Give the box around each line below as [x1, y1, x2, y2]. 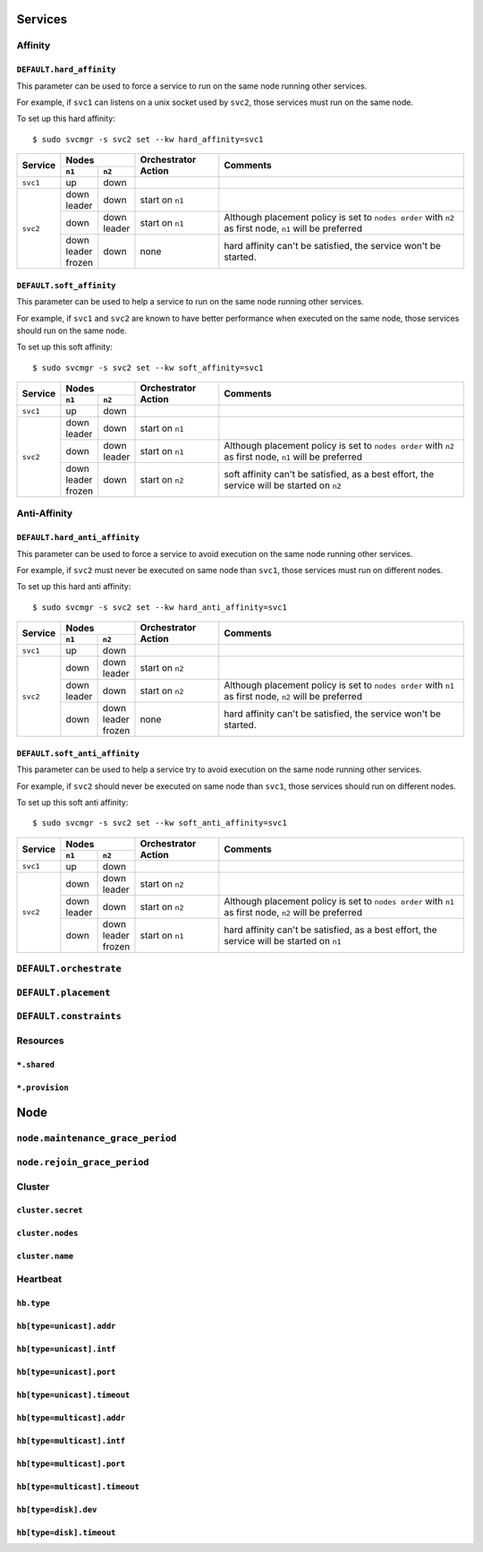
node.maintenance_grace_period [16, 1133, 177, 1145]
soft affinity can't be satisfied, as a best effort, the [224, 468, 435, 481]
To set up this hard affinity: [16, 113, 115, 124]
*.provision [16, 1082, 69, 1093]
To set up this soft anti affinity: [16, 797, 129, 808]
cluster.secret [16, 1205, 84, 1215]
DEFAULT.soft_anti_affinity [16, 748, 140, 759]
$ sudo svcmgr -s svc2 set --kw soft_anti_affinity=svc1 [32, 818, 288, 828]
